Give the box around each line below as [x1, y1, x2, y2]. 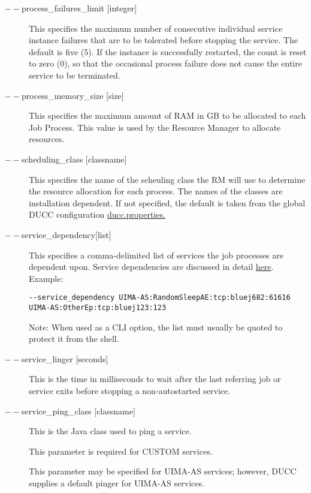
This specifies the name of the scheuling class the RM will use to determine [29, 173, 306, 185]
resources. [29, 133, 65, 145]
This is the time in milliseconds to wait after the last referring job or [29, 372, 281, 385]
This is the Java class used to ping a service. [29, 425, 192, 437]
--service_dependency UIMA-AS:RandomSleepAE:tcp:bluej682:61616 [29, 293, 291, 302]
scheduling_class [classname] [22, 152, 127, 165]
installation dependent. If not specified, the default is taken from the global [29, 196, 306, 209]
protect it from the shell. [29, 332, 119, 345]
